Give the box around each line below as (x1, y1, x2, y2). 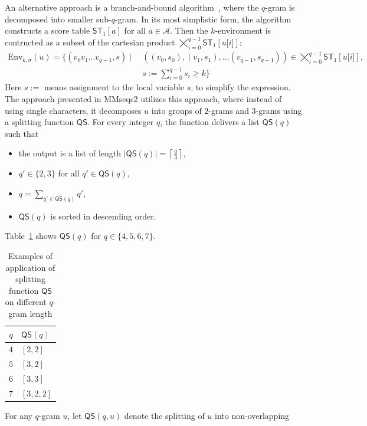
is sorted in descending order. (50, 209, 156, 222)
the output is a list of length (18, 147, 122, 159)
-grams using (255, 104, 302, 116)
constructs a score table (5, 24, 90, 37)
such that (5, 127, 39, 139)
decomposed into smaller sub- (5, 12, 112, 25)
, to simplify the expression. (191, 81, 291, 93)
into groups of (151, 104, 202, 116)
